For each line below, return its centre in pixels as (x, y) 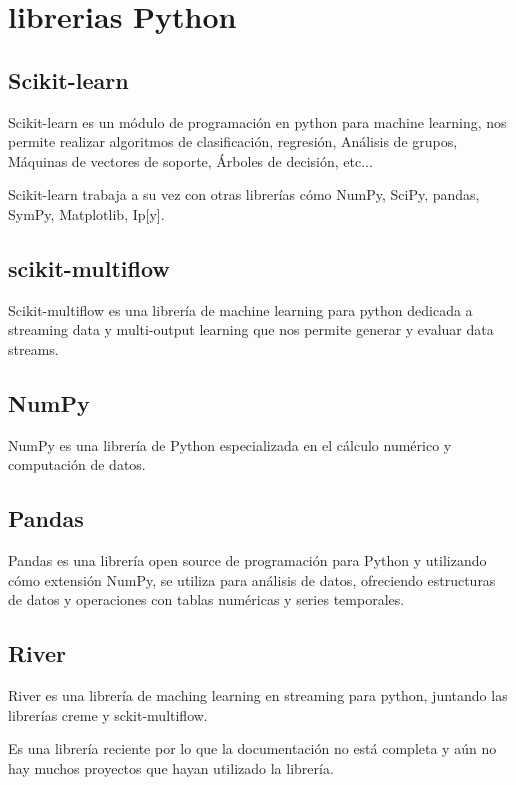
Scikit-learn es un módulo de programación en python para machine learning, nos (257, 121)
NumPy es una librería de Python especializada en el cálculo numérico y (230, 444)
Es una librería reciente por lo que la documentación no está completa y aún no (252, 748)
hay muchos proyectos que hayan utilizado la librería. (171, 767)
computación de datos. (77, 464)
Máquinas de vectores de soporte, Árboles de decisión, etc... (190, 160)
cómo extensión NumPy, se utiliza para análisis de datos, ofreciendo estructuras (252, 579)
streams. (33, 348)
